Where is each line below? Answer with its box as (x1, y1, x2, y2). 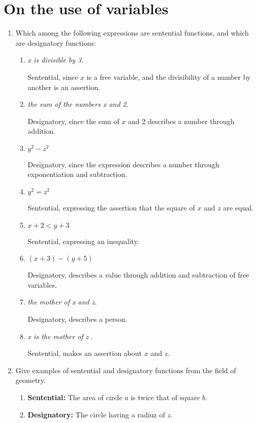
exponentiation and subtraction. (27, 169, 127, 179)
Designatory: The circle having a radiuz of (27, 409, 165, 419)
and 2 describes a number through (128, 115, 235, 126)
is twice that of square (131, 392, 200, 402)
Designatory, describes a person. (27, 314, 127, 324)
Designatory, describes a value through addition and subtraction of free (27, 269, 249, 280)
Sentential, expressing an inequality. (27, 235, 139, 246)
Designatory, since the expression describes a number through (27, 159, 219, 169)
